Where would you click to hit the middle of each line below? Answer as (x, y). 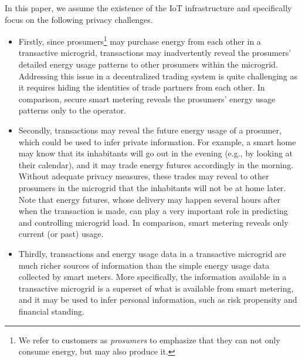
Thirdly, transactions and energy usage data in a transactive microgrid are (152, 253)
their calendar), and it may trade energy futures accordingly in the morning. (156, 164)
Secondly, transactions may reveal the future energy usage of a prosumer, (150, 130)
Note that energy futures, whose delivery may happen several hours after (150, 199)
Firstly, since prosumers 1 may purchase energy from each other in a (140, 40)
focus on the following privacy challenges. (79, 19)
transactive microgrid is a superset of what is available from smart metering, (156, 288)
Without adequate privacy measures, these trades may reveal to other (144, 176)
